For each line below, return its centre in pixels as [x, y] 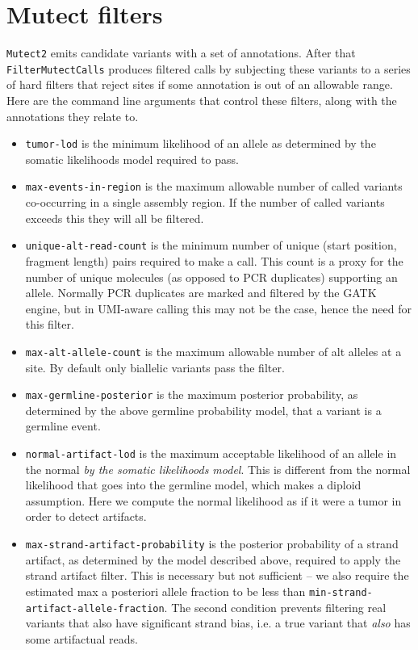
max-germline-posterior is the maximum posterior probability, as [192, 394]
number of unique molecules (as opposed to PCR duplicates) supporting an [211, 277]
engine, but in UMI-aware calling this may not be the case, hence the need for [218, 308]
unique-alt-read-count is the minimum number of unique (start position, [211, 245]
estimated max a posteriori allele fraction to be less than [165, 591]
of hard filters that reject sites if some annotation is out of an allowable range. [200, 84]
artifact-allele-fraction [95, 608]
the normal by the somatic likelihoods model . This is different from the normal [218, 469]
